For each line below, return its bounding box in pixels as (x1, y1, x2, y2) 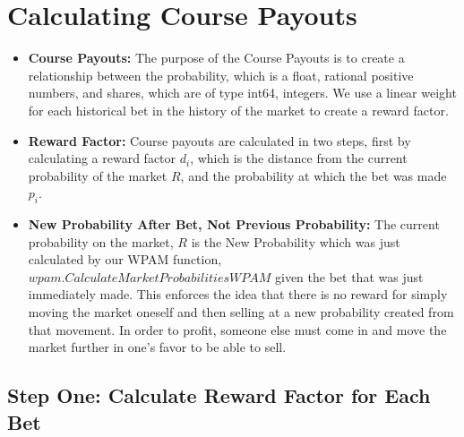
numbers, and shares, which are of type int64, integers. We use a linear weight (28, 83, 457, 102)
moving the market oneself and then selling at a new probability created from (28, 303, 454, 321)
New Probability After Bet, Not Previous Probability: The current (28, 215, 440, 234)
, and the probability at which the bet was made (180, 166, 447, 184)
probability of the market (28, 166, 168, 184)
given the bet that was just (275, 267, 424, 286)
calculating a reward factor (28, 149, 176, 167)
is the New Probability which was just (191, 232, 400, 251)
